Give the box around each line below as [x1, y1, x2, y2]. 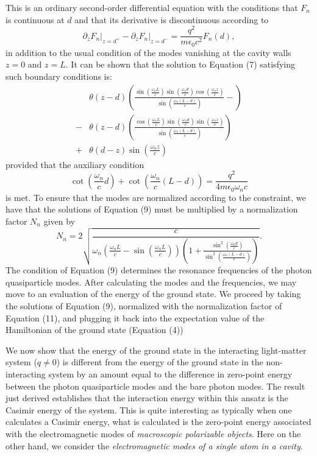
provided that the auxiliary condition [5, 158, 144, 170]
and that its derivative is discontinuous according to [74, 13, 269, 26]
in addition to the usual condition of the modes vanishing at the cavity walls [5, 46, 291, 58]
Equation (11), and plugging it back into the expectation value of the [5, 311, 265, 324]
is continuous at [5, 13, 65, 26]
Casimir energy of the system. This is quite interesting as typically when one [5, 403, 292, 416]
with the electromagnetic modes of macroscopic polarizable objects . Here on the [5, 427, 301, 440]
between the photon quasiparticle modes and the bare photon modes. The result [5, 379, 305, 392]
